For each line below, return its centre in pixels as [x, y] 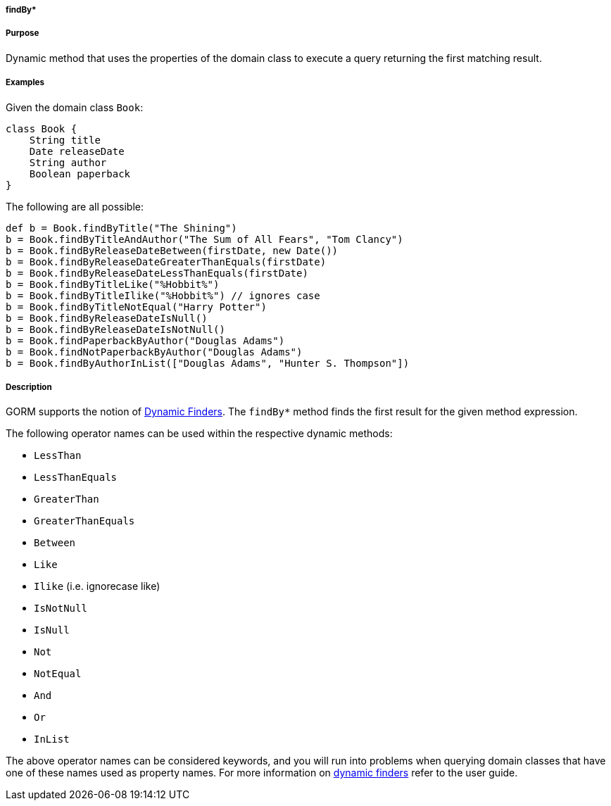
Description [29, 387]
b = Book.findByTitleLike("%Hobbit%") [113, 284]
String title [65, 140]
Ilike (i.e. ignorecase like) [97, 586]
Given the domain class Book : [75, 107]
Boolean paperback [80, 174]
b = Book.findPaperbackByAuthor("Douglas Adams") [145, 340]
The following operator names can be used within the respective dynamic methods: [199, 434]
